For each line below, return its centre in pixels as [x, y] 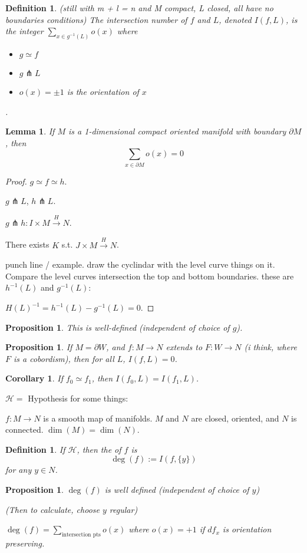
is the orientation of [103, 92]
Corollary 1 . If [34, 378]
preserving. [25, 543]
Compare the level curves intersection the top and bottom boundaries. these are [150, 276]
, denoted [235, 19]
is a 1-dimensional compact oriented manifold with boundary [177, 131]
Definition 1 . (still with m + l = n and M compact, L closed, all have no [139, 8]
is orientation [247, 529]
